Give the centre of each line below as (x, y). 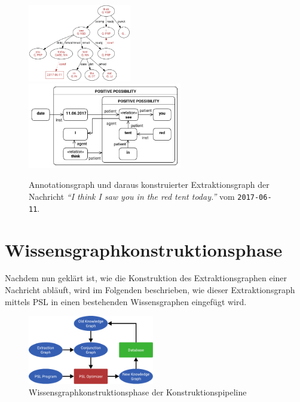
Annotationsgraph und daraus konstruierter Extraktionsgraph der (149, 185)
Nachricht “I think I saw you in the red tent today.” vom (132, 196)
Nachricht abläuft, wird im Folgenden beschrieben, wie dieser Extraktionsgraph (150, 290)
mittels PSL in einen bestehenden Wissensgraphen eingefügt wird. (126, 301)
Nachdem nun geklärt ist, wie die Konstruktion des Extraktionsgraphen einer (146, 278)
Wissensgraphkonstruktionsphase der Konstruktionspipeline (138, 392)
